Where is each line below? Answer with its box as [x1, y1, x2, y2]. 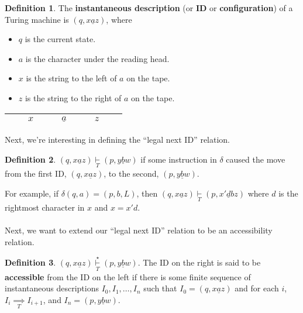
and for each [235, 282, 279, 294]
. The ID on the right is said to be [137, 256, 261, 269]
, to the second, [104, 167, 159, 179]
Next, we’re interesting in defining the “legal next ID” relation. [5, 133, 230, 146]
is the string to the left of [26, 72, 117, 84]
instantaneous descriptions [5, 282, 99, 294]
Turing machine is [5, 13, 69, 25]
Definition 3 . [5, 256, 56, 269]
